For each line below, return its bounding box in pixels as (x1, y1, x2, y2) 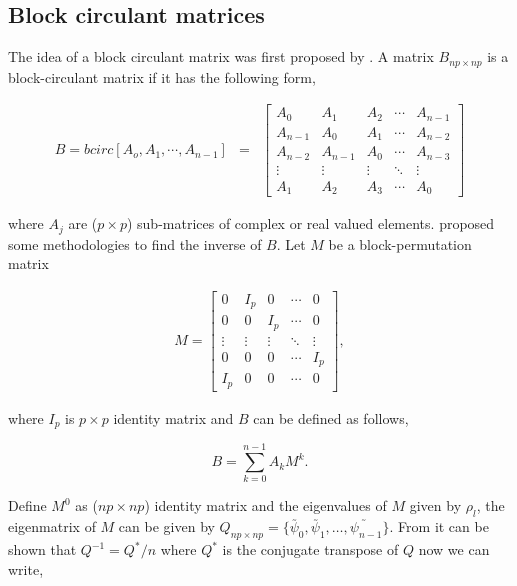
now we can (418, 539, 490, 560)
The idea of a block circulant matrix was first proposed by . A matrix (8, 46, 434, 67)
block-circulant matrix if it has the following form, (8, 66, 316, 87)
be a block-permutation (328, 233, 472, 254)
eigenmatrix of (8, 516, 96, 537)
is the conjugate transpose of (222, 539, 399, 560)
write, (8, 558, 44, 579)
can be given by (118, 516, 215, 537)
